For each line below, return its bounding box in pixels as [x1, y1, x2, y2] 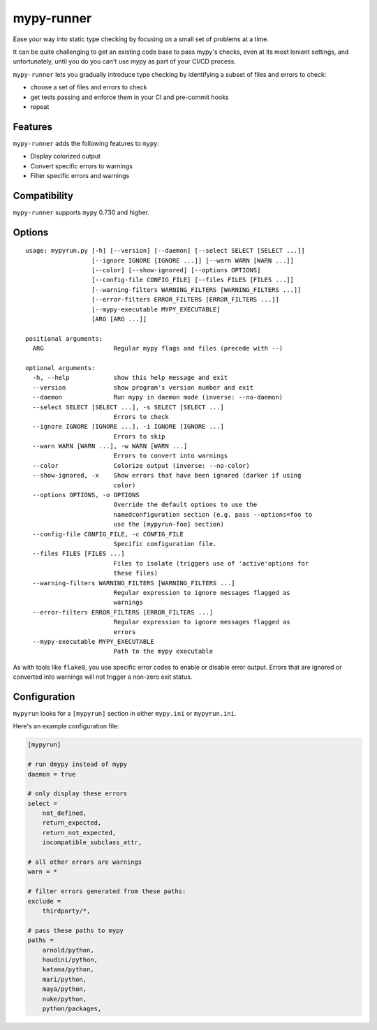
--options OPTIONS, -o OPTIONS [32, 491, 140, 499]
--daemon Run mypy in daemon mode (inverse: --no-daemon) [32, 393, 283, 402]
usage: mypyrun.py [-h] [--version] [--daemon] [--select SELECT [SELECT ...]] [25, 247, 305, 255]
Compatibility [13, 189, 73, 202]
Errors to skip [113, 432, 165, 440]
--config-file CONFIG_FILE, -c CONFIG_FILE [32, 530, 184, 538]
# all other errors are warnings [27, 858, 142, 866]
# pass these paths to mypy [27, 926, 124, 934]
